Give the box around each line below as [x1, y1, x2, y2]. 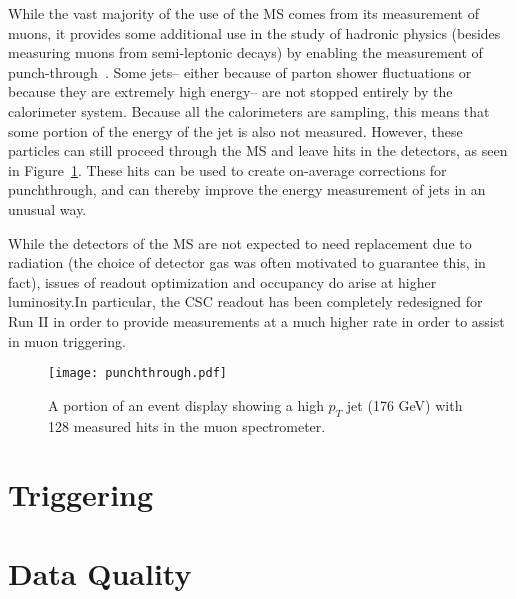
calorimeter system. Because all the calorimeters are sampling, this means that [8, 100, 490, 121]
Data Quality [8, 552, 192, 593]
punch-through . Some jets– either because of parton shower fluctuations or [8, 61, 472, 82]
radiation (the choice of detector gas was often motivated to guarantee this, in [8, 252, 486, 273]
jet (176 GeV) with [346, 394, 463, 415]
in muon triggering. [8, 330, 126, 351]
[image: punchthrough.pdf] [48, 366, 227, 381]
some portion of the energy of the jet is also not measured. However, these [8, 120, 463, 141]
